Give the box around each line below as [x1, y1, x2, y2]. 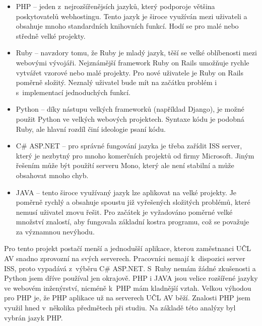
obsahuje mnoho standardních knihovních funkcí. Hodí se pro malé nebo [16, 21, 239, 31]
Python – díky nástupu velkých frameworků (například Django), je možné [16, 104, 244, 114]
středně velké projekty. [16, 30, 86, 41]
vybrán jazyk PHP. [4, 312, 63, 322]
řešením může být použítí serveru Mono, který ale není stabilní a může [16, 160, 234, 171]
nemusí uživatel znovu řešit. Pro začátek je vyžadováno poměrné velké [16, 206, 233, 217]
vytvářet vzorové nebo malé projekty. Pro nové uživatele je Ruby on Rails [16, 67, 243, 77]
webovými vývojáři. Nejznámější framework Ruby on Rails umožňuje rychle [16, 57, 249, 67]
